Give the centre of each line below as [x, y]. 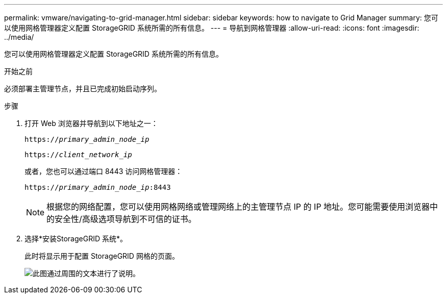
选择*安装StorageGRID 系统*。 [76, 239]
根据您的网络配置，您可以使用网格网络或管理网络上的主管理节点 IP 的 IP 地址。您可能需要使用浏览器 [238, 207]
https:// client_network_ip [78, 155]
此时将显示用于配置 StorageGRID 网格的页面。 [102, 256]
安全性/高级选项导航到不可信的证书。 [126, 219]
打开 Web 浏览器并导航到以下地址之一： [91, 123]
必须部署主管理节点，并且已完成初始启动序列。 [83, 89]
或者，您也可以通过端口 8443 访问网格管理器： [104, 171]
